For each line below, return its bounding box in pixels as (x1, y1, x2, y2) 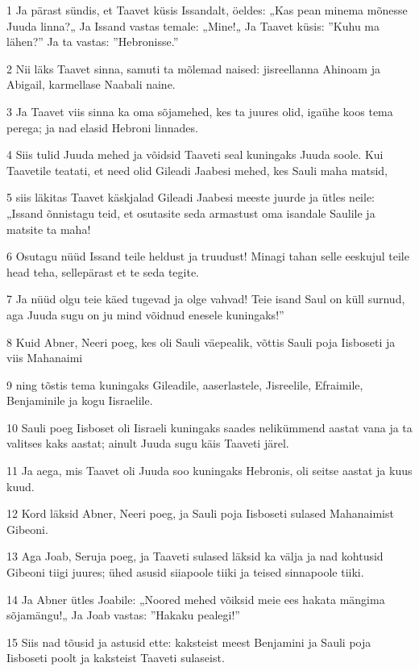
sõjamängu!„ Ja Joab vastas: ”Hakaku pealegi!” (6, 606, 240, 623)
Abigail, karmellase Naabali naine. (6, 76, 176, 93)
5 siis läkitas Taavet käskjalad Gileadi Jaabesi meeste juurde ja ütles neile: (6, 189, 375, 206)
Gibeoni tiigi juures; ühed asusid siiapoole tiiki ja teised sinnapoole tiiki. (6, 564, 364, 581)
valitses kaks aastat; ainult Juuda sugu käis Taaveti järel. (6, 435, 289, 452)
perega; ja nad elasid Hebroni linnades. (6, 119, 198, 135)
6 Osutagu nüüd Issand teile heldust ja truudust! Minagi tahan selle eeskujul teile (6, 248, 409, 265)
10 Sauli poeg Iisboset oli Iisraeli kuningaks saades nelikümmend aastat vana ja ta (6, 419, 413, 436)
